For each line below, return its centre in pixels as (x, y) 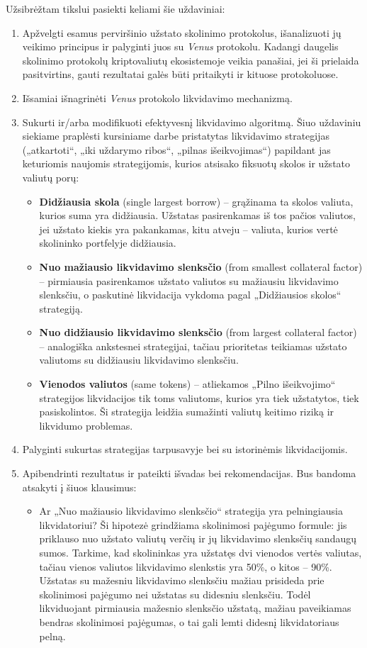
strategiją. (61, 308)
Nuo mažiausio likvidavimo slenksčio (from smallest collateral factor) (201, 266)
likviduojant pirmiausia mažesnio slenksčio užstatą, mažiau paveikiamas (195, 608)
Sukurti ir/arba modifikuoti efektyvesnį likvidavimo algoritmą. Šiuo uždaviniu (192, 122)
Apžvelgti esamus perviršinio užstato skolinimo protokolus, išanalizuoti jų (182, 32)
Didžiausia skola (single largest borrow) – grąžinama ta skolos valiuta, (196, 201)
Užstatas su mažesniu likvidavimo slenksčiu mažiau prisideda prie (182, 580)
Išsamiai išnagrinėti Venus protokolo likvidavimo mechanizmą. (157, 97)
